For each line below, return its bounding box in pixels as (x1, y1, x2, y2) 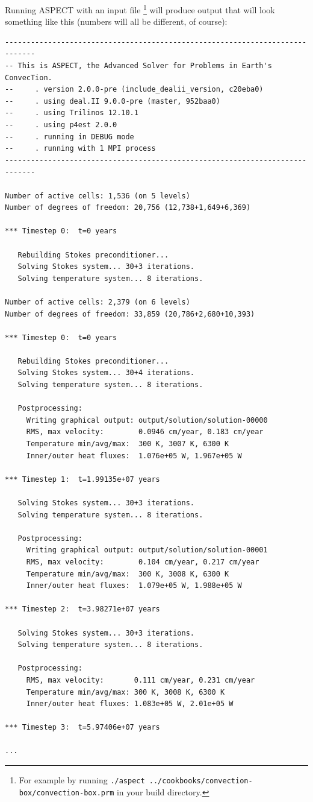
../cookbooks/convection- (149, 777, 253, 786)
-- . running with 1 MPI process (5, 144, 156, 153)
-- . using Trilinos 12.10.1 (5, 109, 138, 118)
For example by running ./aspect (19, 774, 145, 786)
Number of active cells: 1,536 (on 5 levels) (5, 191, 190, 200)
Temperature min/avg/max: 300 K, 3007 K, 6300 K (26, 440, 229, 449)
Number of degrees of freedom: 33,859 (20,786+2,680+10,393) (5, 309, 255, 318)
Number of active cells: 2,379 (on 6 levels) (5, 297, 190, 306)
